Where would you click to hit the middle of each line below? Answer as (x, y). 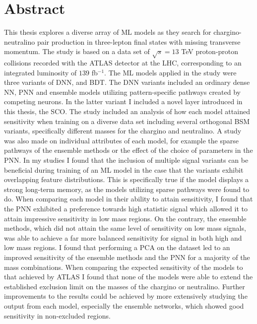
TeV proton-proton (210, 51)
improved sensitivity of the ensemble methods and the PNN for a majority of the (127, 257)
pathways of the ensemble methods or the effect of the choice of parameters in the (128, 150)
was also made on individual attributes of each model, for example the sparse (121, 140)
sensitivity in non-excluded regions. (57, 315)
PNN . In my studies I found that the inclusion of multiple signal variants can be (126, 160)
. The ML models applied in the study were (170, 72)
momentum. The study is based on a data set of (77, 51)
